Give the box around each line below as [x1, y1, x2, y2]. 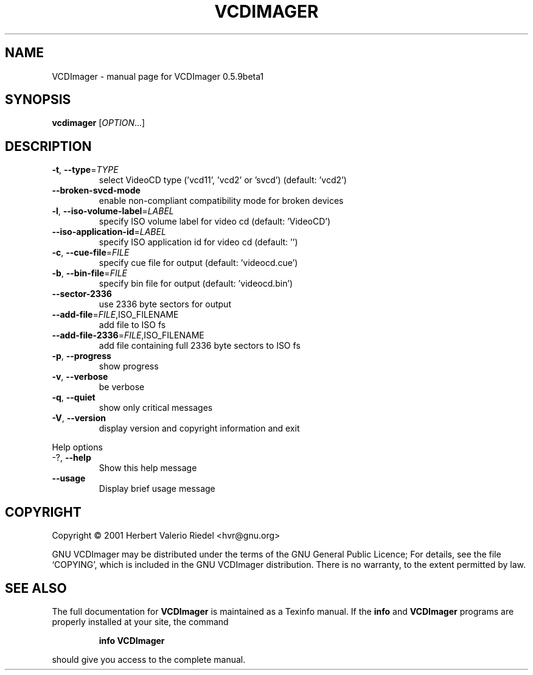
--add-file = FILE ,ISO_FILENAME [52, 309, 179, 320]
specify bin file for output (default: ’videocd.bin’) [99, 278, 293, 289]
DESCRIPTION [5, 138, 92, 154]
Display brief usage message [99, 483, 215, 494]
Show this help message [99, 463, 197, 474]
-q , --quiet [52, 392, 96, 403]
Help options [52, 442, 103, 453]
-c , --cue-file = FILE [52, 247, 130, 258]
